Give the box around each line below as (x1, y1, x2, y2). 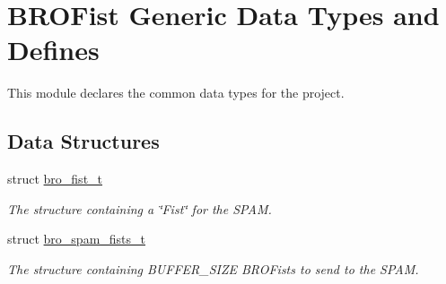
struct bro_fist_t (7, 169, 103, 188)
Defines (7, 31, 100, 68)
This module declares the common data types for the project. (7, 83, 345, 102)
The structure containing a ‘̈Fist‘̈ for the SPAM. (7, 199, 272, 218)
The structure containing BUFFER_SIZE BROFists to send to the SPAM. (7, 259, 419, 278)
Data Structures (7, 127, 160, 155)
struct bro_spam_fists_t (7, 229, 146, 248)
